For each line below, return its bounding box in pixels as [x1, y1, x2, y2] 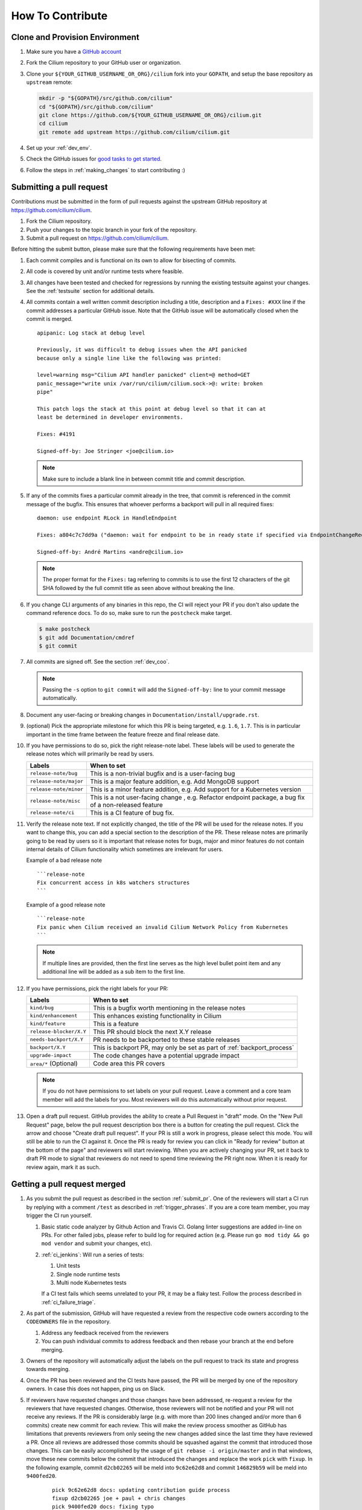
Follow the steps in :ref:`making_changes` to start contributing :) [26, 166, 185, 173]
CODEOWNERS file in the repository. [26, 1318, 111, 1325]
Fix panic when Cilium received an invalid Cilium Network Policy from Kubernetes [37, 924, 288, 930]
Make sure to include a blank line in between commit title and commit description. [42, 475, 246, 483]
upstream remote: [26, 79, 72, 86]
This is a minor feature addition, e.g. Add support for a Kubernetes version [90, 785, 302, 794]
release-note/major [30, 778, 84, 785]
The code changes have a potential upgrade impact [92, 1051, 240, 1059]
